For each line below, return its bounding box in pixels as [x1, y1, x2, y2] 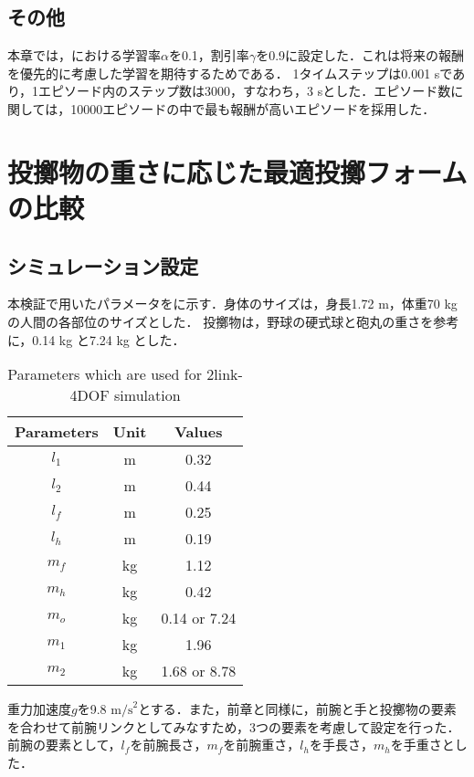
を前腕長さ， [130, 735, 207, 754]
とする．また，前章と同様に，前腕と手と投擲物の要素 [138, 699, 457, 719]
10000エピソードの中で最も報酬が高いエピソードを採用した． [70, 99, 436, 118]
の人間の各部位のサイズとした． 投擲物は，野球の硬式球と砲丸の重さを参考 [7, 311, 459, 331]
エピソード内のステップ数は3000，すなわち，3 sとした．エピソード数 [38, 81, 451, 100]
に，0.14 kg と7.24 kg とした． [7, 330, 185, 349]
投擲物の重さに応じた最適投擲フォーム [7, 152, 468, 190]
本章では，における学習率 [7, 46, 161, 65]
